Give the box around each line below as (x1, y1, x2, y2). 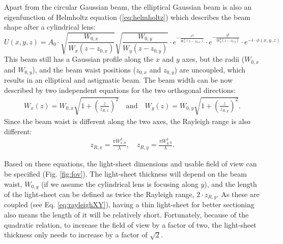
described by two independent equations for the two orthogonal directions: (4, 84, 236, 95)
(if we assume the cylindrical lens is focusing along (41, 178, 199, 189)
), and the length (204, 178, 257, 189)
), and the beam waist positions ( (32, 64, 136, 75)
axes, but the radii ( (182, 54, 245, 64)
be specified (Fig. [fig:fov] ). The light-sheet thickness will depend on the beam (4, 168, 247, 179)
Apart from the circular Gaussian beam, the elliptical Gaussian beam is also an (4, 2, 252, 12)
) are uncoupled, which (174, 64, 246, 75)
